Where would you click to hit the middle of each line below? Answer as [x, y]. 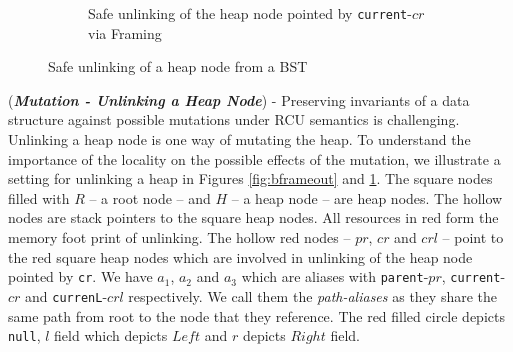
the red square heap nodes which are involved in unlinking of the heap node [240, 256]
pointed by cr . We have [80, 276]
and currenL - [66, 295]
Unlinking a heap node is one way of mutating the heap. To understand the [239, 139]
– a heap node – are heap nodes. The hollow [367, 197]
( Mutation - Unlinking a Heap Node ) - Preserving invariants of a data [239, 99]
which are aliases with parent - [335, 276]
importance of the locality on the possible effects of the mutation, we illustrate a [254, 158]
